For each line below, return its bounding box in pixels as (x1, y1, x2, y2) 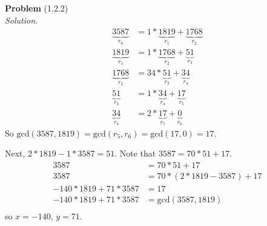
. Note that (114, 147, 156, 160)
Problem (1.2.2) (5, 2, 68, 14)
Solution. (5, 13, 38, 26)
